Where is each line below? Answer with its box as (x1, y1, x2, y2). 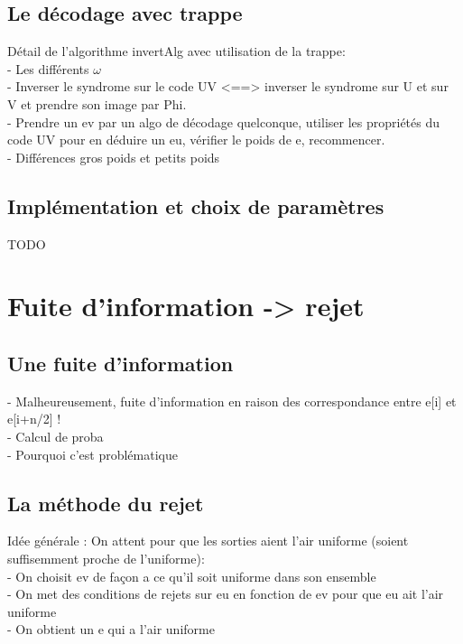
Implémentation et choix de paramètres (7, 191, 384, 219)
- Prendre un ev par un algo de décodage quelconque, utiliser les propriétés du (7, 112, 440, 131)
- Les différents (7, 59, 89, 78)
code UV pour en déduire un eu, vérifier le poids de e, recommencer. (7, 130, 385, 149)
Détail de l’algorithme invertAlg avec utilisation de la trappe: (7, 42, 346, 61)
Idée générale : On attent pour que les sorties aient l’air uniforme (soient (7, 531, 409, 550)
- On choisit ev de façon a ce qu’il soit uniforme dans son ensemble (7, 566, 376, 585)
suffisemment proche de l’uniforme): (7, 548, 205, 567)
